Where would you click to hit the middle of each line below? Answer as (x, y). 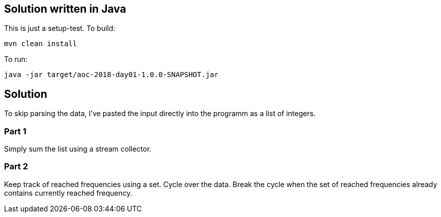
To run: (16, 59)
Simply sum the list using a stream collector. (78, 149)
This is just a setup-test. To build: (60, 28)
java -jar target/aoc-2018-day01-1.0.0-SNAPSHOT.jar (111, 75)
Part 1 (15, 131)
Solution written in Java (65, 9)
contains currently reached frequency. (68, 193)
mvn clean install (41, 44)
